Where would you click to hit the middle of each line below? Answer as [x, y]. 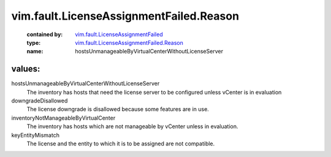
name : [35, 52]
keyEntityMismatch [35, 135]
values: [26, 69]
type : [34, 42]
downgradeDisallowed [40, 101]
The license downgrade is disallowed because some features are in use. [118, 109]
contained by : [45, 34]
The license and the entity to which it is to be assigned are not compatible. [121, 144]
